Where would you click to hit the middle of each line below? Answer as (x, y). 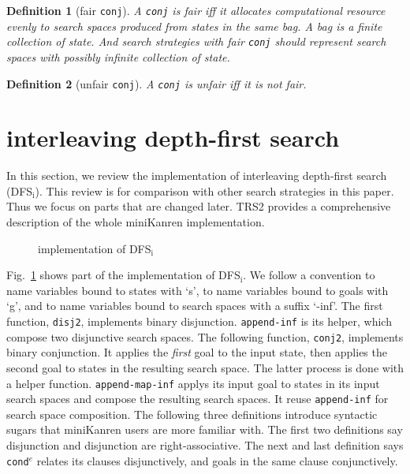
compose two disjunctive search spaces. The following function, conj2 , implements (205, 336)
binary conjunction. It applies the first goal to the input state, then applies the (197, 352)
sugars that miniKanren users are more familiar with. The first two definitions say (205, 429)
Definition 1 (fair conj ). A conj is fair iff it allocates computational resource (196, 10)
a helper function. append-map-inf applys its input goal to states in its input (193, 383)
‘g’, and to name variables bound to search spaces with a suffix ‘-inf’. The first (195, 306)
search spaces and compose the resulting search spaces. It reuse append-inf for (198, 399)
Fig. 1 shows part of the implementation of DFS (123, 275)
